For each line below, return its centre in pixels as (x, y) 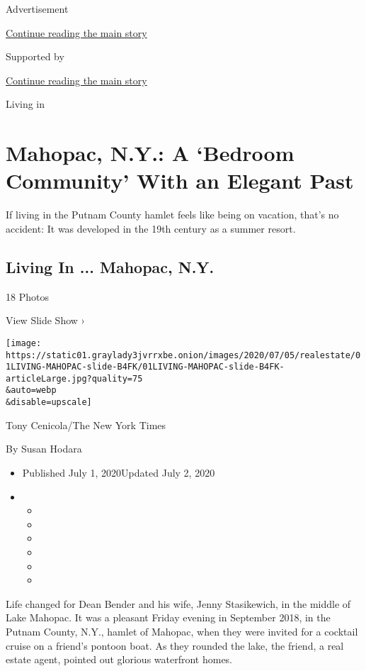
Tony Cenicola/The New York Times (86, 425)
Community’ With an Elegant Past (180, 181)
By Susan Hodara (44, 449)
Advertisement (37, 9)
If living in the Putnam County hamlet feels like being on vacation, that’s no (172, 215)
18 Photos (27, 296)
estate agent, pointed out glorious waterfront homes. (119, 659)
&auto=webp (31, 390)
